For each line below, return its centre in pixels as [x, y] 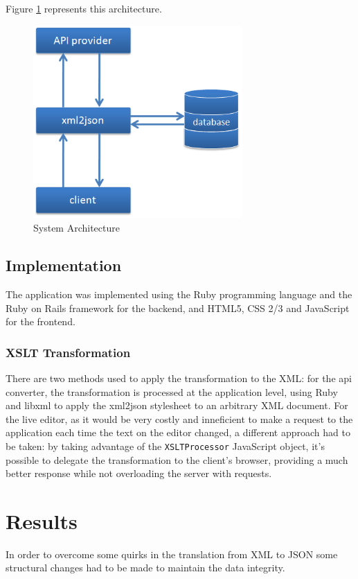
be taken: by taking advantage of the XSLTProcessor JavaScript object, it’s [165, 446]
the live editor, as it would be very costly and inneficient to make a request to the [179, 418]
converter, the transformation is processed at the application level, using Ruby [172, 391]
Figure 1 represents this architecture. [84, 8]
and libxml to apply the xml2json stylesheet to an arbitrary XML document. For [177, 405]
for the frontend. [41, 321]
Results [42, 520]
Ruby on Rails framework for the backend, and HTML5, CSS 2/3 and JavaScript [178, 308]
